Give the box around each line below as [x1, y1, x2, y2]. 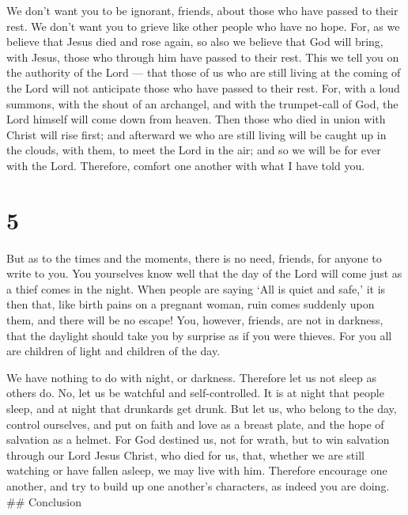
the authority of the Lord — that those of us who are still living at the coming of [6, 64, 401, 81]
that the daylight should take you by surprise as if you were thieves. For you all [6, 327, 392, 343]
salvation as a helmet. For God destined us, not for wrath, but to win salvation [6, 431, 390, 448]
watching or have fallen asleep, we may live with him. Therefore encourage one [6, 462, 387, 479]
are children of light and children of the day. [6, 343, 221, 359]
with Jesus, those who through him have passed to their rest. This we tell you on [6, 48, 399, 65]
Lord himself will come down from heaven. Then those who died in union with [6, 111, 386, 127]
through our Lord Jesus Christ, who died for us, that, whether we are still [6, 446, 365, 463]
